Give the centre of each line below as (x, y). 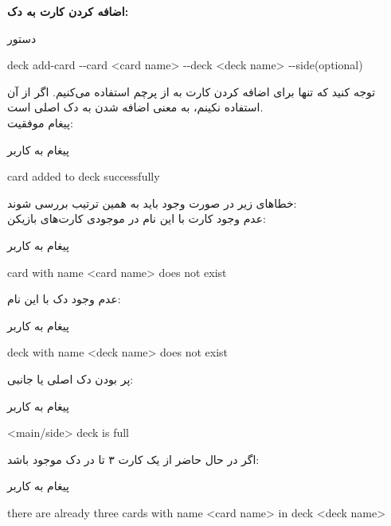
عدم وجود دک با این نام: (64, 299)
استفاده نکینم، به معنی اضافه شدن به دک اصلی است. (135, 107)
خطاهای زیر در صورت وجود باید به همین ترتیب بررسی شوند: (152, 203)
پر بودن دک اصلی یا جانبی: (70, 378)
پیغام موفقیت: (40, 122)
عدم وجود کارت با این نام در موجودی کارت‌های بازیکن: (137, 218)
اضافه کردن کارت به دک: (68, 11)
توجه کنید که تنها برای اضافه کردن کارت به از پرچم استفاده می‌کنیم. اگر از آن (192, 91)
